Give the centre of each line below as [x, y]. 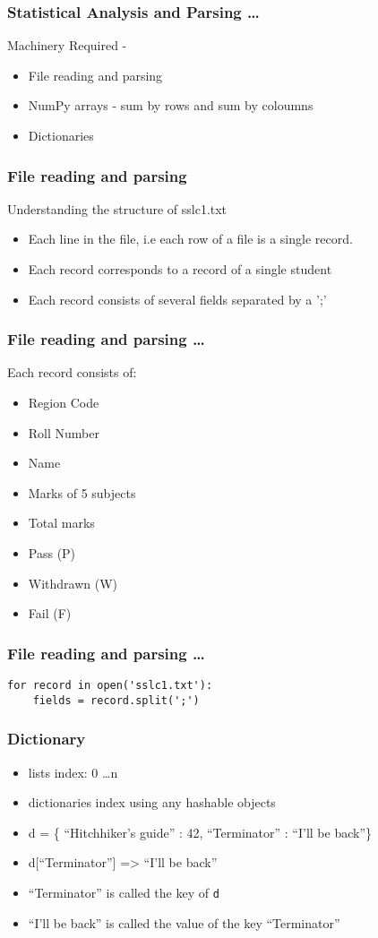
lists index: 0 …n [73, 772]
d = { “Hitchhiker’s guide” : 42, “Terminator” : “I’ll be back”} [200, 832]
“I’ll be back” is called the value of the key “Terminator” [184, 922]
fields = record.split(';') [116, 700]
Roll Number [64, 432]
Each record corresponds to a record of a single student [180, 269]
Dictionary [47, 739]
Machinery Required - [67, 45]
